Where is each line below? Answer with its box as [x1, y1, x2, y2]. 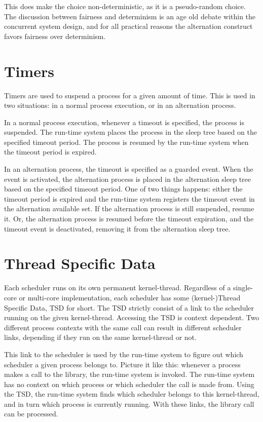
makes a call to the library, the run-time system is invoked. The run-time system [4, 369, 255, 379]
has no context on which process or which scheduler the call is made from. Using [4, 378, 254, 389]
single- [233, 282, 253, 293]
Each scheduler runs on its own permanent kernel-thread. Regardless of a [4, 282, 231, 293]
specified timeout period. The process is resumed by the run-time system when [4, 136, 249, 147]
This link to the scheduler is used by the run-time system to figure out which [4, 349, 243, 359]
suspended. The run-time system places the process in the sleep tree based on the [4, 127, 257, 137]
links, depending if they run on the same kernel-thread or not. [4, 332, 197, 342]
